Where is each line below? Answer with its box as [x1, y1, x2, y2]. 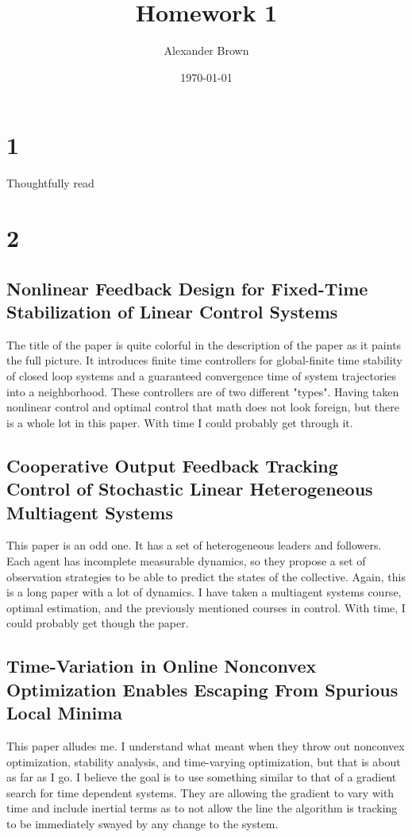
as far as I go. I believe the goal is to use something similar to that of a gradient [6, 769, 397, 785]
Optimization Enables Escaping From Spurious [6, 677, 399, 701]
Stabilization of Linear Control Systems [6, 299, 338, 323]
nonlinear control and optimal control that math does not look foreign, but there [6, 399, 399, 415]
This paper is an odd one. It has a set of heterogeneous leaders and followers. [6, 537, 382, 553]
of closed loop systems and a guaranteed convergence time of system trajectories [6, 368, 397, 384]
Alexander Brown [164, 42, 249, 59]
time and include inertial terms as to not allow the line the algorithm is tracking [6, 800, 398, 816]
